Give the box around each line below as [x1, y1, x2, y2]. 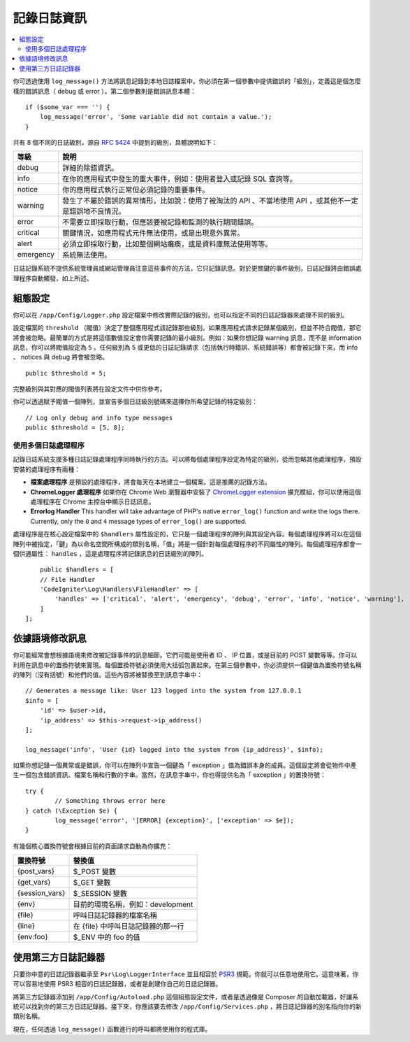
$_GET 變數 [73, 878, 111, 887]
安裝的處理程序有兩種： [13, 465, 80, 473]
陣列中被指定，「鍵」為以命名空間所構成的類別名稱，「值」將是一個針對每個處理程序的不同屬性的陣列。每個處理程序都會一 [13, 539, 362, 548]
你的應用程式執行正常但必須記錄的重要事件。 [62, 185, 210, 195]
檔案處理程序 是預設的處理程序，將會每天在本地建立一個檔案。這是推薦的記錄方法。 [30, 478, 271, 486]
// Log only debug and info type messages [25, 413, 173, 422]
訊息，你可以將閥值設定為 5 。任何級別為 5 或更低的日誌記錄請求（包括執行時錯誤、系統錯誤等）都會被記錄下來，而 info [13, 343, 358, 351]
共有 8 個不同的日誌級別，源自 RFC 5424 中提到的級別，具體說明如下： [13, 138, 218, 147]
